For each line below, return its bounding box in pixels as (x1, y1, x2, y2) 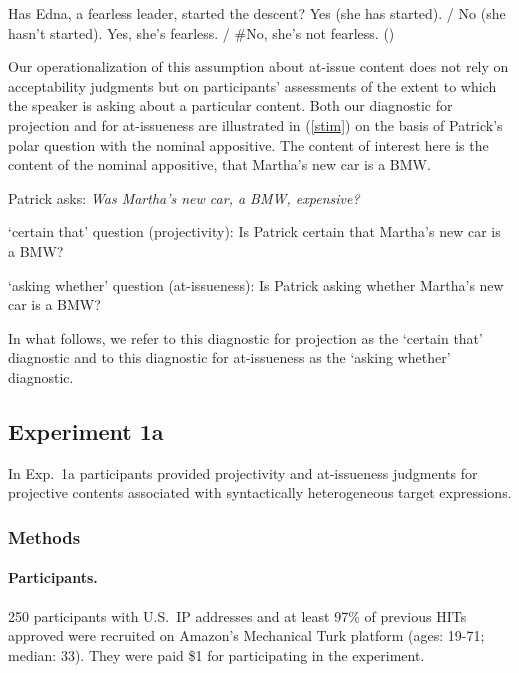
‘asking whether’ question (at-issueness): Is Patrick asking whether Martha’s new (8, 274, 504, 295)
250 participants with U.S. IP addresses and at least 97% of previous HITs (8, 605, 467, 626)
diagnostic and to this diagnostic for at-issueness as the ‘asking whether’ (8, 347, 451, 368)
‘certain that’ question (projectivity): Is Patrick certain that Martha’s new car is (8, 221, 501, 242)
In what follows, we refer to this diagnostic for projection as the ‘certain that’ (8, 327, 483, 348)
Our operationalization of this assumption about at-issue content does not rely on (8, 56, 509, 77)
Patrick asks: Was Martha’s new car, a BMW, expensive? (8, 187, 360, 208)
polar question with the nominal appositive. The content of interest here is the (8, 134, 489, 155)
